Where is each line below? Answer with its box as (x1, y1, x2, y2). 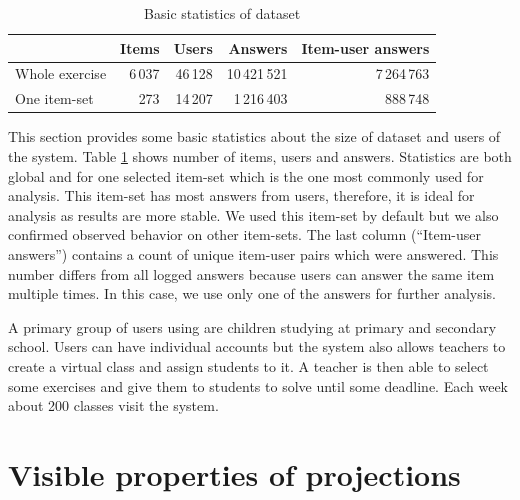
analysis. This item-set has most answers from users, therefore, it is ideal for (8, 185, 475, 206)
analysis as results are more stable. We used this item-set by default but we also (8, 204, 499, 225)
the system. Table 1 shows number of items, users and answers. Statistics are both (8, 145, 512, 166)
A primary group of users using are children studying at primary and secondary (8, 316, 497, 337)
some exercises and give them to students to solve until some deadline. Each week (8, 375, 509, 396)
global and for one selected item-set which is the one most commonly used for (8, 165, 484, 186)
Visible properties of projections (8, 453, 461, 494)
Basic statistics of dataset (144, 3, 301, 23)
